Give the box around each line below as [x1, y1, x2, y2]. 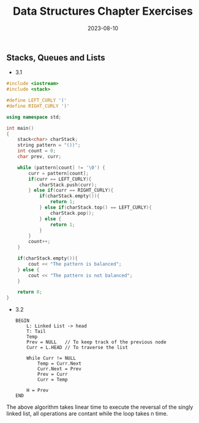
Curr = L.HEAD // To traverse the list [26, 345, 129, 351]
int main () [6, 125, 34, 131]
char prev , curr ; [17, 154, 62, 160]
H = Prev [26, 387, 49, 394]
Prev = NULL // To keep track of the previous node [26, 339, 167, 345]
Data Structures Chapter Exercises [13, 4, 193, 18]
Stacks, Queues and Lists [6, 52, 105, 62]
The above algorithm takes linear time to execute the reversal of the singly [6, 403, 193, 411]
